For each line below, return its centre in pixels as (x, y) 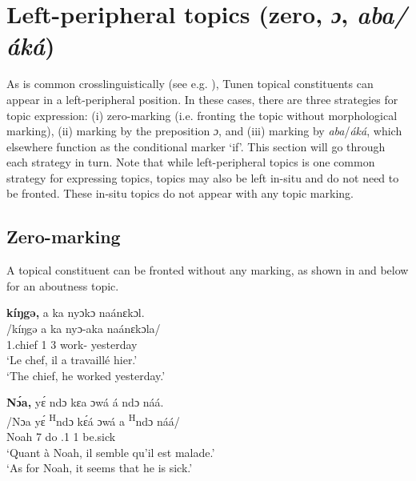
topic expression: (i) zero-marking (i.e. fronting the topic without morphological (202, 115)
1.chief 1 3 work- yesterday (72, 344)
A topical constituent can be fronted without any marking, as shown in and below (208, 270)
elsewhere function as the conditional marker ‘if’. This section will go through (196, 146)
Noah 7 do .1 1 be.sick (61, 437)
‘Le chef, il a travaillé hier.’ (72, 360)
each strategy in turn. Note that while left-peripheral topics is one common (191, 162)
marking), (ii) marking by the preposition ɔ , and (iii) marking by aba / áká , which (204, 131)
